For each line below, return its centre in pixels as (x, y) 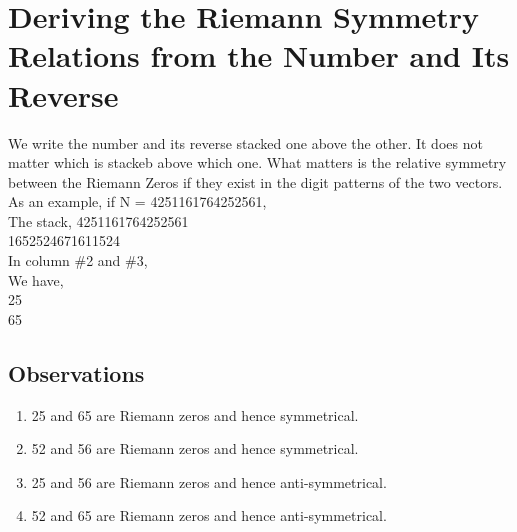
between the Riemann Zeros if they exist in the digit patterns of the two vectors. (255, 181)
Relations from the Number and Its (259, 55)
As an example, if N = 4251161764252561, (137, 201)
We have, (36, 279)
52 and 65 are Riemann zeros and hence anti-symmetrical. (209, 515)
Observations (76, 372)
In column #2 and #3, (78, 260)
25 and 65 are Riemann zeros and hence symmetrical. (195, 414)
